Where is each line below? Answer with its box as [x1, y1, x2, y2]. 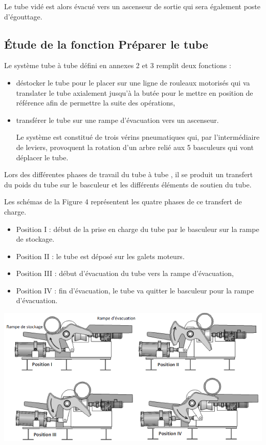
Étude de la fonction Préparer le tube [4, 36, 208, 52]
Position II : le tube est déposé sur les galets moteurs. [16, 250, 185, 261]
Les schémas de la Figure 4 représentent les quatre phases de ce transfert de [4, 196, 242, 207]
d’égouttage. [4, 11, 42, 22]
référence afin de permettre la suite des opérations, [16, 97, 175, 108]
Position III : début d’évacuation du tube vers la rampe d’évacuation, [16, 268, 234, 279]
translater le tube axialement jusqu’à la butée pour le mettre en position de [16, 87, 253, 98]
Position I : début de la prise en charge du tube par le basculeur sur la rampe [16, 223, 259, 234]
